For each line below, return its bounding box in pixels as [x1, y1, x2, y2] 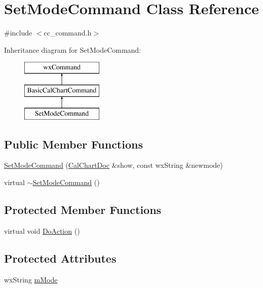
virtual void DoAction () [4, 225, 80, 236]
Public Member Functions [4, 136, 143, 152]
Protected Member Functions [4, 202, 162, 218]
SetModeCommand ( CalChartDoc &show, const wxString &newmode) [4, 160, 223, 170]
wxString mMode [4, 274, 58, 284]
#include [4, 27, 32, 38]
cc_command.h [44, 27, 92, 38]
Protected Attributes [4, 250, 117, 266]
